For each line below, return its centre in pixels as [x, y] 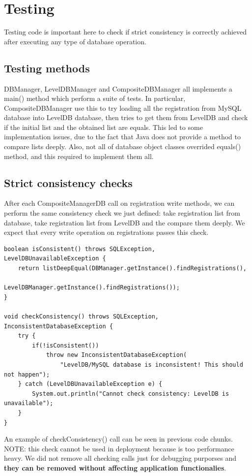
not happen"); [27, 374]
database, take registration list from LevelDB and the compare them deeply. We [125, 222]
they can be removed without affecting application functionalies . [115, 467]
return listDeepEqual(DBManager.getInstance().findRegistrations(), [132, 269]
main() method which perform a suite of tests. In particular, [95, 98]
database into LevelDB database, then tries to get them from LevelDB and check [126, 117]
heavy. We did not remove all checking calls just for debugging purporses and [120, 458]
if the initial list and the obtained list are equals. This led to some [103, 127]
